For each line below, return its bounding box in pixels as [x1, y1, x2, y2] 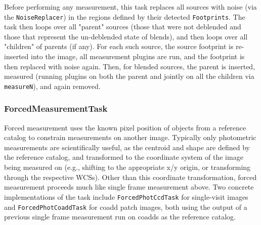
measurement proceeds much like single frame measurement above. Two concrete [4, 182, 254, 192]
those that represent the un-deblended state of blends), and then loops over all [4, 31, 248, 41]
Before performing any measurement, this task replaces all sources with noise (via [4, 2, 257, 12]
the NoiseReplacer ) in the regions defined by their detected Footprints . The [4, 11, 245, 22]
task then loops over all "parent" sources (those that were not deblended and [4, 21, 241, 32]
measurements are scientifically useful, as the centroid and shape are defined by [4, 142, 250, 152]
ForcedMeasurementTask [4, 102, 108, 115]
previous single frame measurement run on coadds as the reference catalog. [4, 211, 236, 222]
